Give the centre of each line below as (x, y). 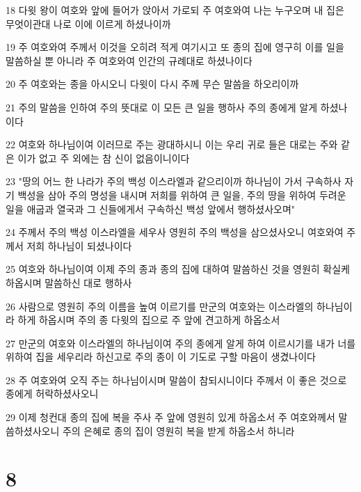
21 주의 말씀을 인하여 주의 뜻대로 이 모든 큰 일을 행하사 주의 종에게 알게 (162, 107)
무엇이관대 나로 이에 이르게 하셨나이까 (88, 23)
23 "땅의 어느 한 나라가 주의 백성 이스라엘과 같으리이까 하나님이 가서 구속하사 (174, 181)
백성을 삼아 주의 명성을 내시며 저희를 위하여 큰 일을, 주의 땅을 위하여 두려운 (182, 195)
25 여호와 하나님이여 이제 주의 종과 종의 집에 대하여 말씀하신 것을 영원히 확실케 (178, 269)
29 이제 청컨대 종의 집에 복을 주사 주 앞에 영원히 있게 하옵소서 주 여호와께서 (170, 417)
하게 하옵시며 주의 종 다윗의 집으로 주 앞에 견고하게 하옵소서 (149, 320)
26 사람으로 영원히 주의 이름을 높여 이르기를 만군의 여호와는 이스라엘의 (160, 306)
